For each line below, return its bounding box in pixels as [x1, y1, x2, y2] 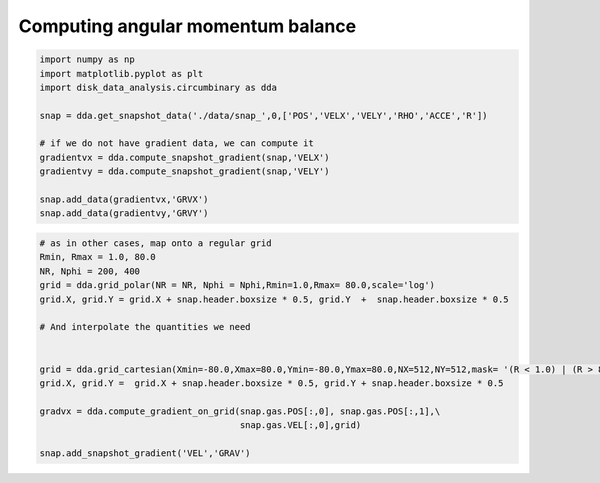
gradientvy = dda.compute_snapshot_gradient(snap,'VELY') [39, 166, 330, 177]
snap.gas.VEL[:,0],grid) [239, 420, 362, 431]
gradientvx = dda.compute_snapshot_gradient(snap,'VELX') [39, 151, 330, 163]
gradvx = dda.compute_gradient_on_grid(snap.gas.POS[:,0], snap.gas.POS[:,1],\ [39, 405, 441, 417]
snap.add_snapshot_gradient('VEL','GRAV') [39, 447, 251, 459]
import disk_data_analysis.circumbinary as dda [39, 81, 277, 93]
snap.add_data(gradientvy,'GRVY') [39, 208, 209, 219]
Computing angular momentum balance [18, 15, 357, 37]
